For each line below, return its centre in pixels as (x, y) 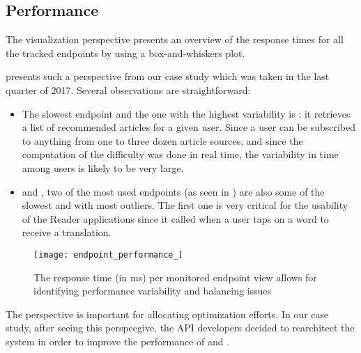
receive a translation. (67, 232)
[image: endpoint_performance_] (108, 254)
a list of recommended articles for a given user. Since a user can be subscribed (189, 127)
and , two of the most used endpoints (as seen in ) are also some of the (173, 191)
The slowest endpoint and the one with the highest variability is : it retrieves (186, 113)
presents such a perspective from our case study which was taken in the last (168, 76)
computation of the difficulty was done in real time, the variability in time (180, 154)
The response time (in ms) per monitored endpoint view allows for (175, 277)
